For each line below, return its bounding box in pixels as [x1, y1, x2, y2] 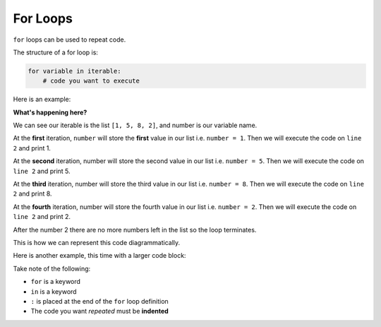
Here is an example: [13, 95, 71, 104]
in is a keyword [30, 287, 77, 296]
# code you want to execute [42, 77, 140, 85]
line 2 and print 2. [13, 213, 71, 221]
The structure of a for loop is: [13, 48, 99, 57]
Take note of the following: [13, 264, 91, 273]
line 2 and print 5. [13, 167, 71, 175]
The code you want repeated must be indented [30, 307, 169, 316]
